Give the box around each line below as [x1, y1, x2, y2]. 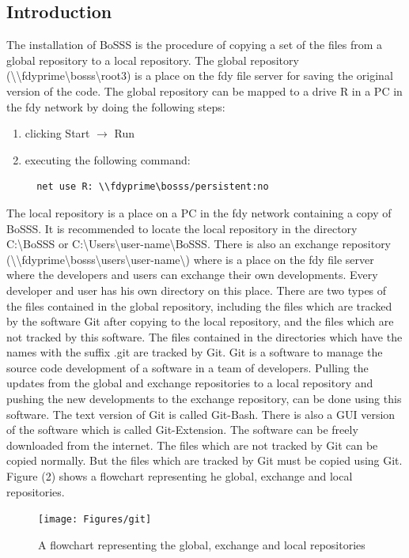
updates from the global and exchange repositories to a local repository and [6, 375, 373, 391]
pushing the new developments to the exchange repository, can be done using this [6, 390, 402, 407]
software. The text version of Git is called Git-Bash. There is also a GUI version [6, 405, 396, 422]
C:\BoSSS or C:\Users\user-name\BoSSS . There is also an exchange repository [6, 236, 392, 252]
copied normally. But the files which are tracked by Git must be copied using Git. [6, 452, 403, 469]
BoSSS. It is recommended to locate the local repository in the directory [6, 220, 358, 236]
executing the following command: [25, 151, 191, 168]
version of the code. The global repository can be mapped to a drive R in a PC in [6, 82, 403, 99]
